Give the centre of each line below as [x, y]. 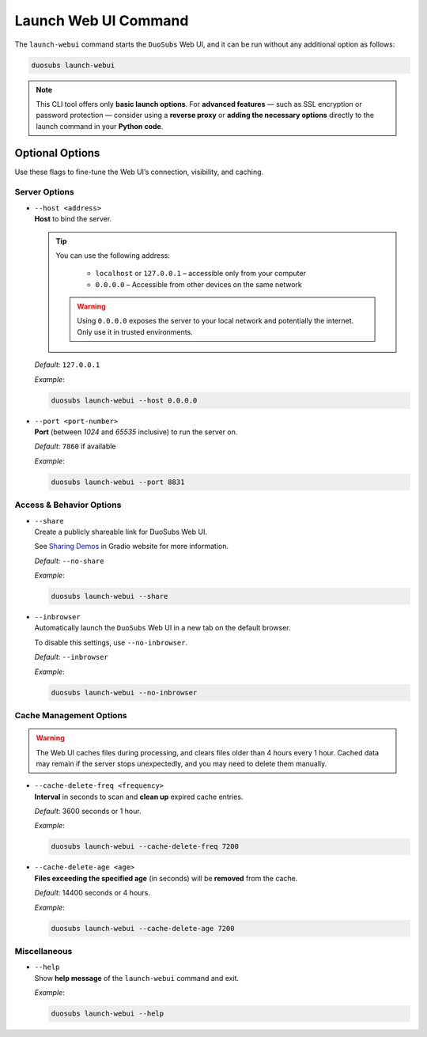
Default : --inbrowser [71, 657]
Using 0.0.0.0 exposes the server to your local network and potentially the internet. [215, 321]
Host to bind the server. [73, 219]
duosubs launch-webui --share [110, 596]
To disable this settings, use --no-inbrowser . [111, 642]
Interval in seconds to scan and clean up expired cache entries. [139, 797]
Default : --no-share [69, 561]
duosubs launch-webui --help [108, 1014]
